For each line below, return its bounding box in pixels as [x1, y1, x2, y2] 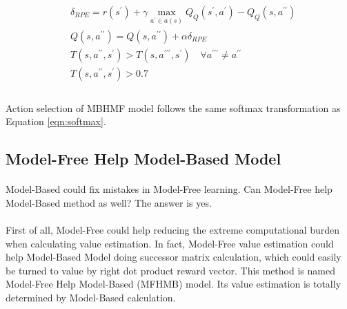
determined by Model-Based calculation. [6, 290, 176, 304]
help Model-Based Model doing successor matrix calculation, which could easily [6, 250, 341, 264]
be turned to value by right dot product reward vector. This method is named [6, 263, 335, 277]
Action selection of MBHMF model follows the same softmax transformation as [6, 100, 341, 115]
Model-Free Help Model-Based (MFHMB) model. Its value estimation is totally [6, 277, 341, 291]
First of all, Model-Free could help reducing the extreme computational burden [6, 222, 340, 236]
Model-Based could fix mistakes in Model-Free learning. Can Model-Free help [6, 182, 333, 196]
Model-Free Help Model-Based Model [6, 148, 281, 169]
